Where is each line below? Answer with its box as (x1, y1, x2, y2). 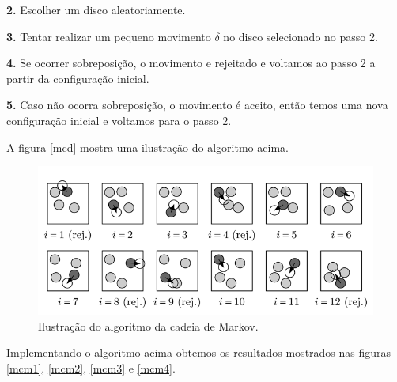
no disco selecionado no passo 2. (223, 28, 378, 44)
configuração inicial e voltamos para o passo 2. (6, 112, 232, 128)
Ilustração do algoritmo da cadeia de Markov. (38, 317, 259, 334)
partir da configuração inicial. (6, 70, 149, 86)
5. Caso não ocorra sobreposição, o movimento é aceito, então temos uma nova (6, 96, 388, 113)
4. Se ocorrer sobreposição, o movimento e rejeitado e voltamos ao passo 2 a (6, 55, 376, 71)
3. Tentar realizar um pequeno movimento (6, 28, 211, 44)
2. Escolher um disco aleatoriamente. (6, 2, 186, 17)
